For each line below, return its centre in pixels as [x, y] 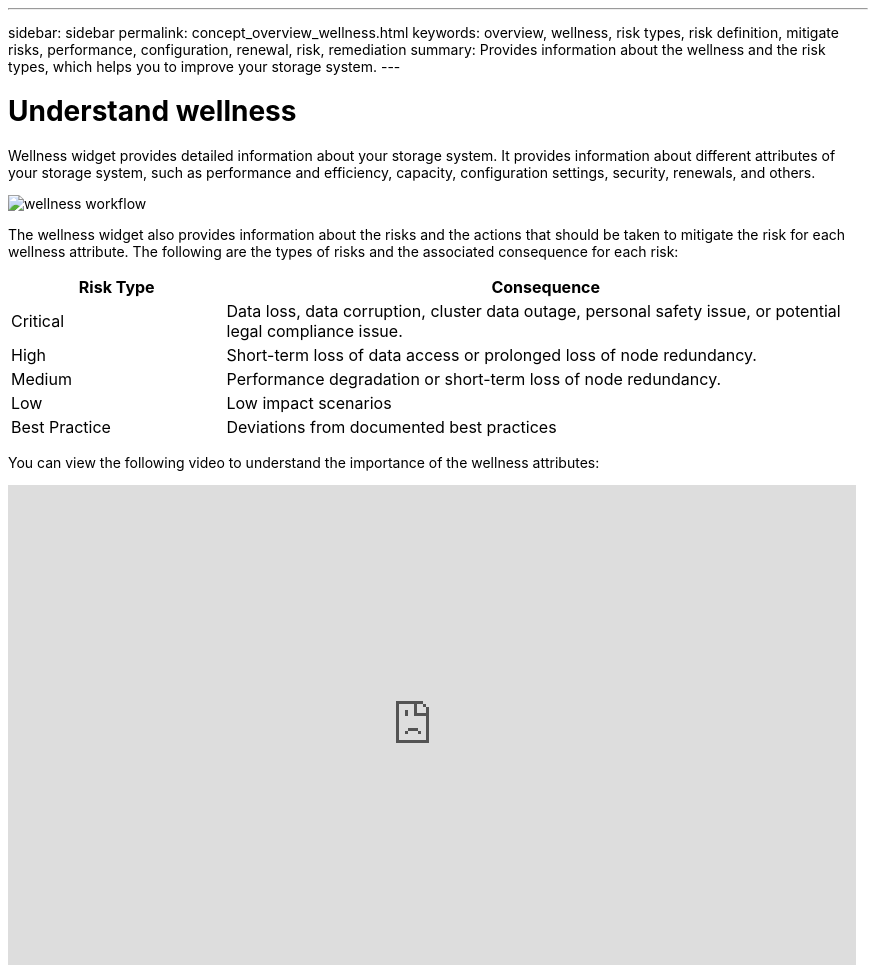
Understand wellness [152, 110]
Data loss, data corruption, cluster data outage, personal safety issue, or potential [533, 310]
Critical [38, 320]
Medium [41, 378]
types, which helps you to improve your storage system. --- [204, 66]
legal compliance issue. [314, 330]
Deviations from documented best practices [391, 426]
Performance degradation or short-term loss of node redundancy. [474, 378]
